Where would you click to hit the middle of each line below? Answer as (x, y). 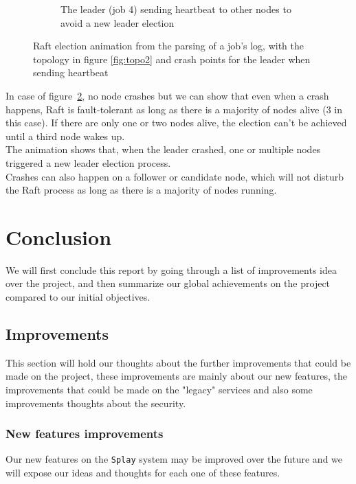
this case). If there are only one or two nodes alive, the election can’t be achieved (176, 123)
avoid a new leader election (118, 22)
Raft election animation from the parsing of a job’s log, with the (169, 46)
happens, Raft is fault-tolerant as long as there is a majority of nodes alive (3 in (174, 109)
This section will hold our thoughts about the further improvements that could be (178, 362)
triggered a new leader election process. (88, 162)
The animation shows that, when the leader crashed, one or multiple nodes (163, 149)
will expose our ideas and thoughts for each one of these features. (143, 473)
